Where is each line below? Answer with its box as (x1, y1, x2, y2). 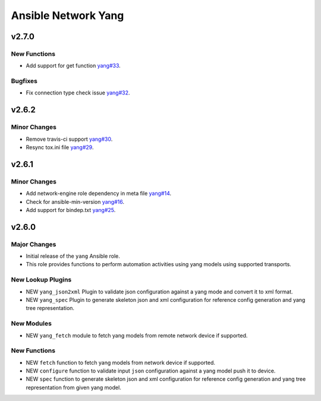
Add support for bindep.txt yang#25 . (26, 206, 116, 213)
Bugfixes (11, 77, 38, 86)
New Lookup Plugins (11, 276, 72, 284)
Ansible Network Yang (11, 9, 124, 22)
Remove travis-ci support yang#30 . (26, 135, 113, 143)
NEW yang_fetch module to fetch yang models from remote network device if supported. (26, 331, 248, 339)
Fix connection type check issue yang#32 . (26, 89, 130, 96)
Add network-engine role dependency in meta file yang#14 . (26, 190, 172, 197)
